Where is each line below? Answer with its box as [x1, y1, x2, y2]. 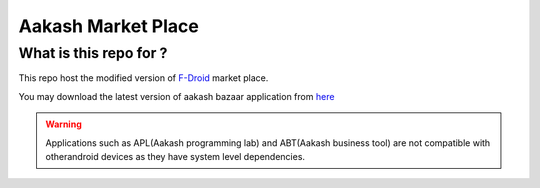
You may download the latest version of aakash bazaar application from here [18, 90, 335, 102]
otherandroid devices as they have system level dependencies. [45, 150, 305, 162]
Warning [45, 118, 82, 130]
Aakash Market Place [18, 15, 199, 37]
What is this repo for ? [18, 44, 168, 62]
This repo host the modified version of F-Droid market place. [18, 72, 269, 84]
